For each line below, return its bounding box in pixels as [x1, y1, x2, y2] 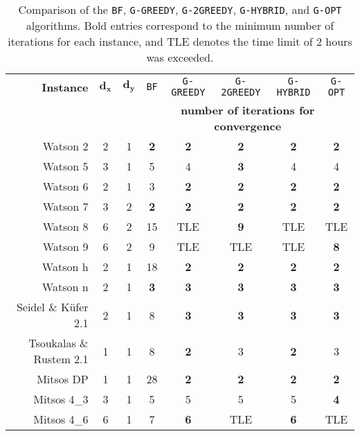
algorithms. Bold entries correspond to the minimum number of [26, 17, 334, 33]
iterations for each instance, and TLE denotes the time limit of [8, 33, 313, 49]
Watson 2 [42, 138, 89, 154]
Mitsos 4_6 [33, 411, 89, 427]
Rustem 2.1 [33, 351, 89, 367]
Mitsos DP [37, 371, 89, 387]
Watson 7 [42, 198, 89, 214]
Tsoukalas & [28, 335, 89, 351]
